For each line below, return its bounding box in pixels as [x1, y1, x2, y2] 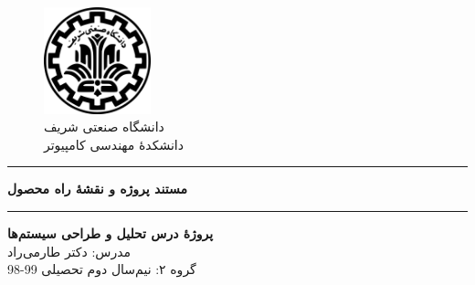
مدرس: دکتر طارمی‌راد [7, 241, 131, 260]
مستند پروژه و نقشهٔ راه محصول [7, 179, 187, 198]
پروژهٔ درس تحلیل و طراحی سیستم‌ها [7, 223, 214, 242]
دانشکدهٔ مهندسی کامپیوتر [44, 134, 184, 153]
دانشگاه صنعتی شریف [44, 117, 164, 136]
